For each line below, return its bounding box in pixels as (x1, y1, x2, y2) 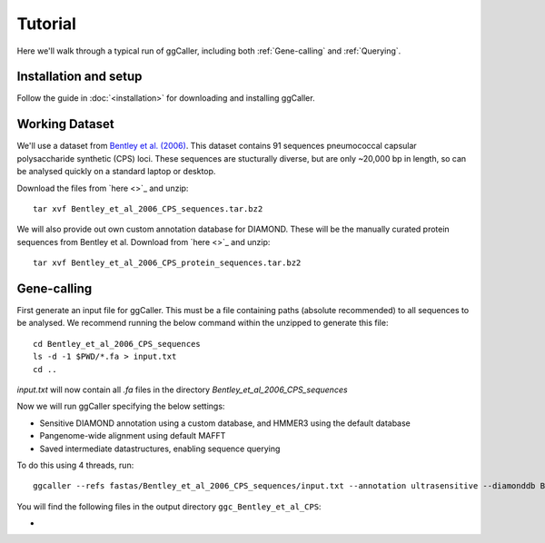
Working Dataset (16, 116, 114, 132)
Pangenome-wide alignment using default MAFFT (39, 430, 226, 441)
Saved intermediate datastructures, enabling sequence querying (39, 443, 281, 454)
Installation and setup (16, 69, 143, 84)
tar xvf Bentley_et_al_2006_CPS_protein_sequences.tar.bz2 (33, 258, 302, 268)
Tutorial (16, 14, 77, 34)
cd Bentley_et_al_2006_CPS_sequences (33, 339, 202, 349)
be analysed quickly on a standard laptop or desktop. (16, 166, 216, 177)
